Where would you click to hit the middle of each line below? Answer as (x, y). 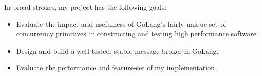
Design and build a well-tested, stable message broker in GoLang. (117, 50)
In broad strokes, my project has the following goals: (85, 7)
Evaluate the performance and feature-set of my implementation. (116, 68)
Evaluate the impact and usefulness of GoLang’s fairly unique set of (121, 24)
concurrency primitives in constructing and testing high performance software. (137, 34)
